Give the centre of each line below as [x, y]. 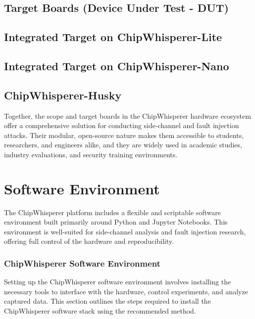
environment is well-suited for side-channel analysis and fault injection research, [125, 231]
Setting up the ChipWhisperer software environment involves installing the [118, 282]
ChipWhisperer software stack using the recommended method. [100, 311]
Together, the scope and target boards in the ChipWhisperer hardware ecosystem [127, 115]
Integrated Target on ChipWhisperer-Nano [117, 66]
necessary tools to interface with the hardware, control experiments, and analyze [126, 291]
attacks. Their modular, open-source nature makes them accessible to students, [124, 135]
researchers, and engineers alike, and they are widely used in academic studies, [123, 145]
